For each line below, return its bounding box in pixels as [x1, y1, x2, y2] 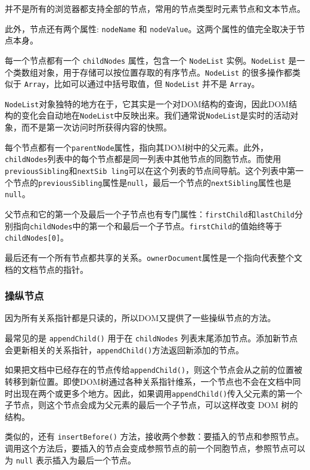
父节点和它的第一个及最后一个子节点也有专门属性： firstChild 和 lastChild [5, 208, 295, 220]
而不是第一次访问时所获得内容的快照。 [21, 121, 172, 133]
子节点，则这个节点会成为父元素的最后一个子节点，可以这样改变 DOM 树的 [5, 399, 298, 411]
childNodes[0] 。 [5, 231, 69, 244]
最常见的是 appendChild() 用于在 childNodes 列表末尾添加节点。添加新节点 [5, 332, 298, 344]
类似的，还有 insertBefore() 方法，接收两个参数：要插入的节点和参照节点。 [5, 430, 304, 443]
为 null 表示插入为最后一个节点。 [5, 453, 136, 466]
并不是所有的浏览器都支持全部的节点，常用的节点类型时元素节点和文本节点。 [5, 2, 305, 14]
